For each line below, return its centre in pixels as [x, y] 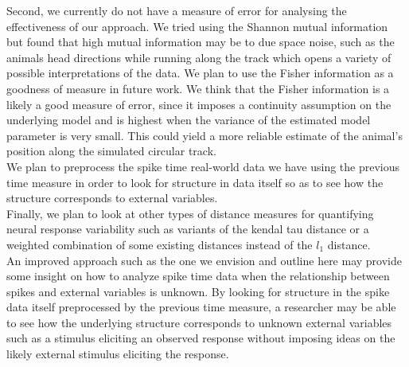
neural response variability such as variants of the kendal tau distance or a [188, 229]
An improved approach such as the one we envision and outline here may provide [204, 260]
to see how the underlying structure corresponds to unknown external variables [199, 322]
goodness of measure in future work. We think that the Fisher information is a [198, 88]
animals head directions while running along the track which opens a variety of [199, 57]
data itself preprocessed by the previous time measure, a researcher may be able [201, 307]
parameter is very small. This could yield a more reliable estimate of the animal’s [204, 135]
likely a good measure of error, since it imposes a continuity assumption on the [199, 104]
